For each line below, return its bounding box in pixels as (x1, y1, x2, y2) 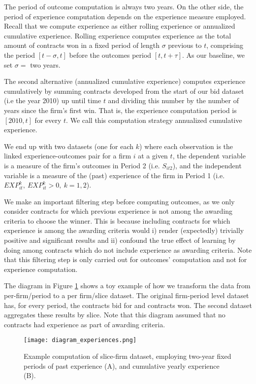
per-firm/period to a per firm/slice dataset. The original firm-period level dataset (4, 290, 249, 301)
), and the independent (172, 160, 242, 170)
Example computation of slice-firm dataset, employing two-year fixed (24, 351, 231, 361)
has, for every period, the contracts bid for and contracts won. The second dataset (4, 300, 252, 310)
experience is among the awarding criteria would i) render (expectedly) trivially (4, 225, 244, 235)
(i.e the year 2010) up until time (4, 95, 101, 106)
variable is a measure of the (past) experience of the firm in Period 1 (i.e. (4, 170, 225, 180)
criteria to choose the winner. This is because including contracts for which (4, 215, 230, 226)
